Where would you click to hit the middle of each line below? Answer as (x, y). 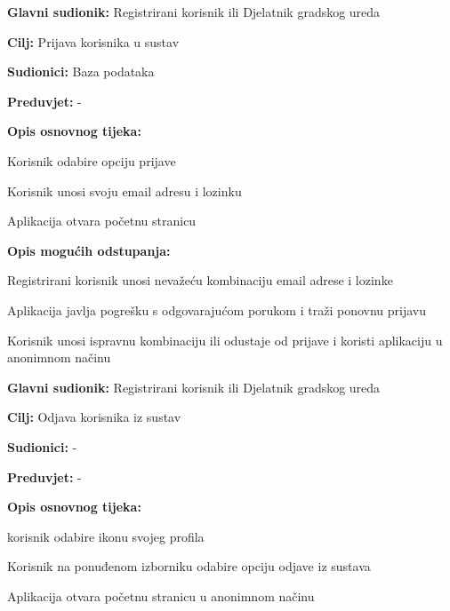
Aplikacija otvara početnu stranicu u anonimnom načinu (161, 595)
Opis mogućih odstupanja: (89, 250)
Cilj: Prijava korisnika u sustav (93, 41)
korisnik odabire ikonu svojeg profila (106, 536)
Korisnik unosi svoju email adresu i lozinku (125, 190)
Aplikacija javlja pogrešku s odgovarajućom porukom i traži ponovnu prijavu (217, 309)
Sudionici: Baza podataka (81, 71)
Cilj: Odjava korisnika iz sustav (94, 417)
